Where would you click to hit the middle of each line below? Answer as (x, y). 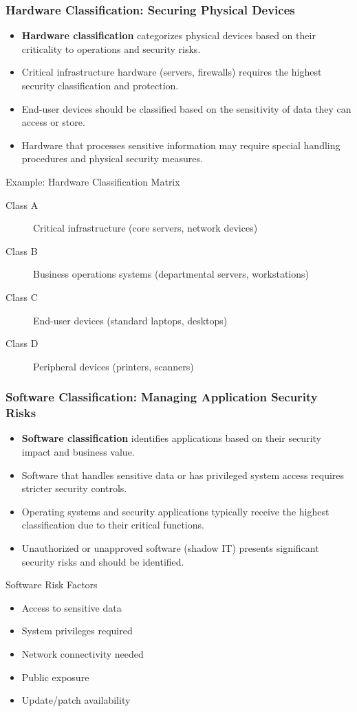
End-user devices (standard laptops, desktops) (130, 320)
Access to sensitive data (72, 607)
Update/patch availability (76, 700)
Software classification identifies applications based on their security (171, 438)
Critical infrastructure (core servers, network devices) (145, 228)
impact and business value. (78, 452)
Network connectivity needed (83, 653)
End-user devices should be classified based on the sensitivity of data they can (186, 108)
